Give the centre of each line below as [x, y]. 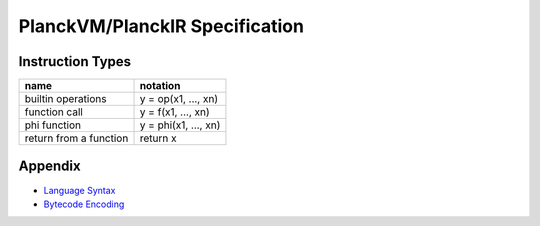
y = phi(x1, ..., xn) [180, 125]
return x [158, 138]
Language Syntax [79, 190]
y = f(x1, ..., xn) [174, 112]
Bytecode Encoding [84, 204]
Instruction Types [75, 61]
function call [54, 112]
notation [160, 86]
